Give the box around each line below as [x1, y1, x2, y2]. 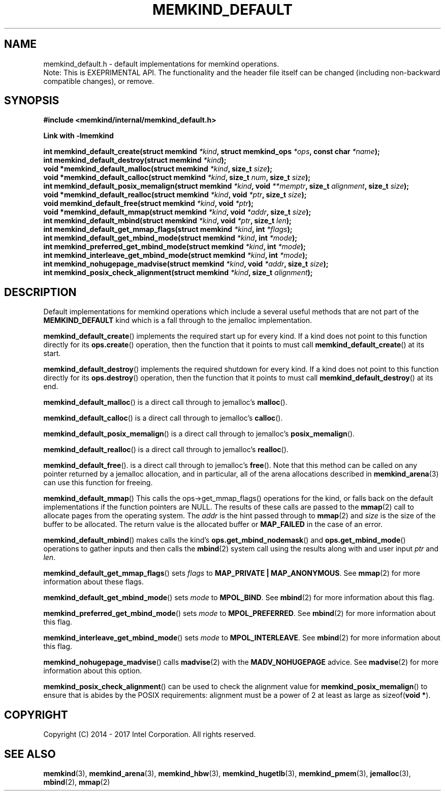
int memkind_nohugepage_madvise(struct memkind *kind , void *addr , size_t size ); [43, 259, 329, 269]
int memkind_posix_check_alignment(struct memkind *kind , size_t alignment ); [43, 268, 313, 277]
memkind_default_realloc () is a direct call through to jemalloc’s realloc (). [43, 445, 289, 454]
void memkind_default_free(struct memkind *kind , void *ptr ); [43, 199, 254, 208]
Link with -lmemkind [43, 131, 114, 140]
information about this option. [43, 666, 142, 675]
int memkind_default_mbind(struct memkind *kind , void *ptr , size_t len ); [43, 216, 292, 225]
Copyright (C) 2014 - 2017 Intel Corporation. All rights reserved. [43, 730, 256, 739]
